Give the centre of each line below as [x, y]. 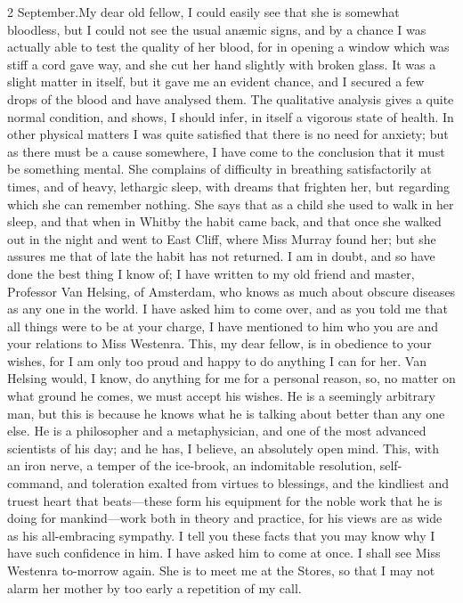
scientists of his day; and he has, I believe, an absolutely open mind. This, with [223, 448]
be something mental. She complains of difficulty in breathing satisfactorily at [219, 169]
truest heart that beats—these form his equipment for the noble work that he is [225, 500]
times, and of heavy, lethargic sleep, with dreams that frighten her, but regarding [229, 186]
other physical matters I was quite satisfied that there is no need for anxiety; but [228, 134]
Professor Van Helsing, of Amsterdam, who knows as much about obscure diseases [231, 291]
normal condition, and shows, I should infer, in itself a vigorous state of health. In [231, 116]
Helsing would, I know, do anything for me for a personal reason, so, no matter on [231, 378]
